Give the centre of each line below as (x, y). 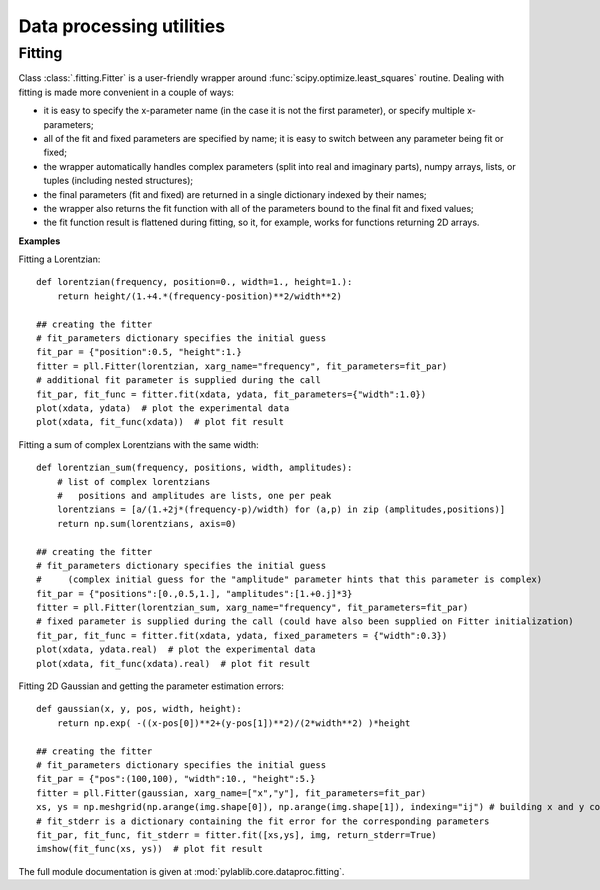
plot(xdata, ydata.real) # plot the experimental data (176, 649)
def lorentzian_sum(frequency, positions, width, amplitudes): (194, 468)
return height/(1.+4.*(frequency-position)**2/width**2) (199, 296)
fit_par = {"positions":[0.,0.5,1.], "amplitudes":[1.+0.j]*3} (194, 593)
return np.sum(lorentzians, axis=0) (146, 523)
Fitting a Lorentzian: (59, 259)
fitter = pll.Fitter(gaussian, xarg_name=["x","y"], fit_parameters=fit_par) (231, 793)
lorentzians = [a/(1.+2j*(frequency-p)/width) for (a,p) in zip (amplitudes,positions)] (281, 509)
